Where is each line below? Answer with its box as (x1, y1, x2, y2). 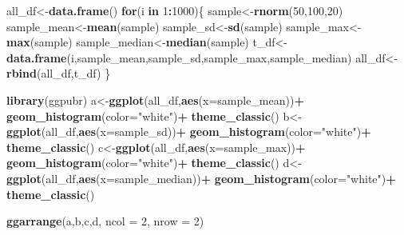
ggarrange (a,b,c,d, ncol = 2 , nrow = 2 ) (6, 213, 204, 229)
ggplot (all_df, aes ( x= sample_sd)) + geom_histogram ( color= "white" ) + (6, 123, 371, 140)
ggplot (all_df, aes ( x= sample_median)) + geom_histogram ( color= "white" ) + (6, 169, 396, 186)
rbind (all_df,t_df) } (6, 65, 111, 82)
